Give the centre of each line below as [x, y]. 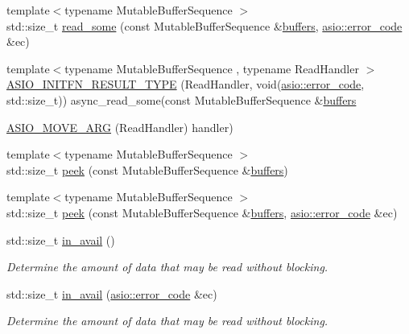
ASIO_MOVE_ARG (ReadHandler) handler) [120, 127]
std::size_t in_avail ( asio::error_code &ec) [112, 293]
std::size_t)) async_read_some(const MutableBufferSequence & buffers [182, 99]
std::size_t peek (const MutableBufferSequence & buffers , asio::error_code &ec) [202, 212]
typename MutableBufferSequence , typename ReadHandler [212, 68]
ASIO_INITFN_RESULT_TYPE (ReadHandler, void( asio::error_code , [186, 84]
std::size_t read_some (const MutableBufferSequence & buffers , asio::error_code [204, 25]
